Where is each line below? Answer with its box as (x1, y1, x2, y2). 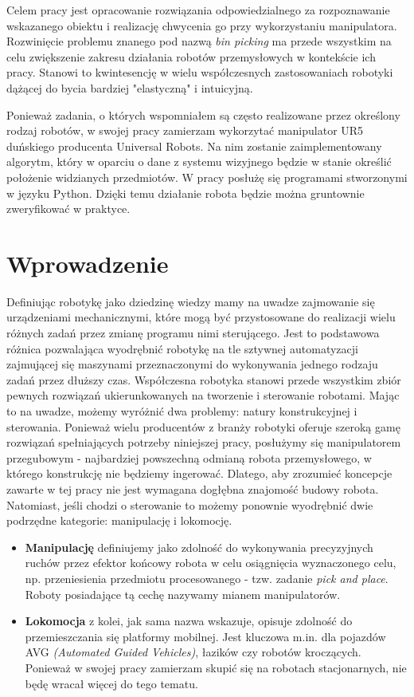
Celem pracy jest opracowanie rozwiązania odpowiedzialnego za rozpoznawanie (6, 2, 390, 18)
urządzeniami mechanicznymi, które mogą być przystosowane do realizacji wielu (6, 309, 396, 325)
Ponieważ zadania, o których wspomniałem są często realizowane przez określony (6, 106, 400, 123)
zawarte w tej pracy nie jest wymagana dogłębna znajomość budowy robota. (6, 480, 379, 497)
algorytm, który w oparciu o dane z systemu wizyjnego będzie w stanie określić (6, 153, 392, 170)
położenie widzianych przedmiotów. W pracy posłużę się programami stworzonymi (6, 168, 408, 185)
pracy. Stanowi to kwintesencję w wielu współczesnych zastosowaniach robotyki (6, 64, 393, 81)
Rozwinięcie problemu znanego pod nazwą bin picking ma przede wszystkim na (6, 33, 392, 49)
